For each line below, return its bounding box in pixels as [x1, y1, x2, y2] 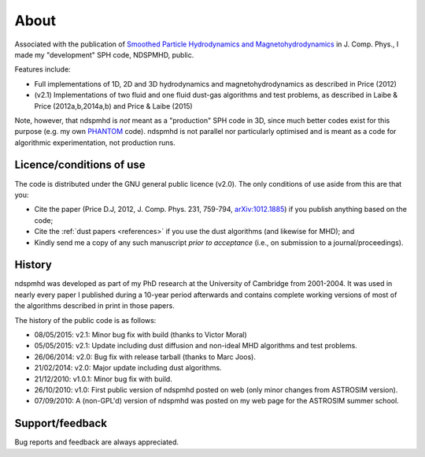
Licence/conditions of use [14, 158, 146, 172]
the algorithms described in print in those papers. [14, 301, 175, 310]
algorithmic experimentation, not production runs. [14, 138, 176, 147]
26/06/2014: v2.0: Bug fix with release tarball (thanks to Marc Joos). [34, 351, 256, 362]
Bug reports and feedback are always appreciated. [14, 437, 179, 447]
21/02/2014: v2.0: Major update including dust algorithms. [34, 363, 222, 373]
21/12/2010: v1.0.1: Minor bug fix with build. [34, 374, 172, 384]
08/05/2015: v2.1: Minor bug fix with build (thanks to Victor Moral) [34, 330, 247, 339]
